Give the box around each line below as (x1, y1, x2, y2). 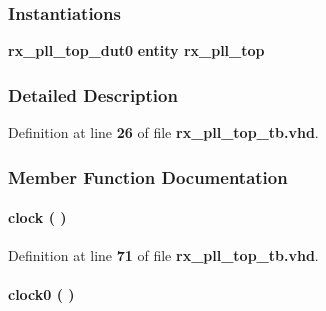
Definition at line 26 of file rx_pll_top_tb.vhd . (8, 122, 319, 143)
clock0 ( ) (8, 284, 75, 305)
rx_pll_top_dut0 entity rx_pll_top (8, 40, 265, 61)
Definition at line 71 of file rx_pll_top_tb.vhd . (8, 245, 319, 266)
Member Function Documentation (8, 164, 288, 189)
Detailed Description (8, 82, 178, 107)
